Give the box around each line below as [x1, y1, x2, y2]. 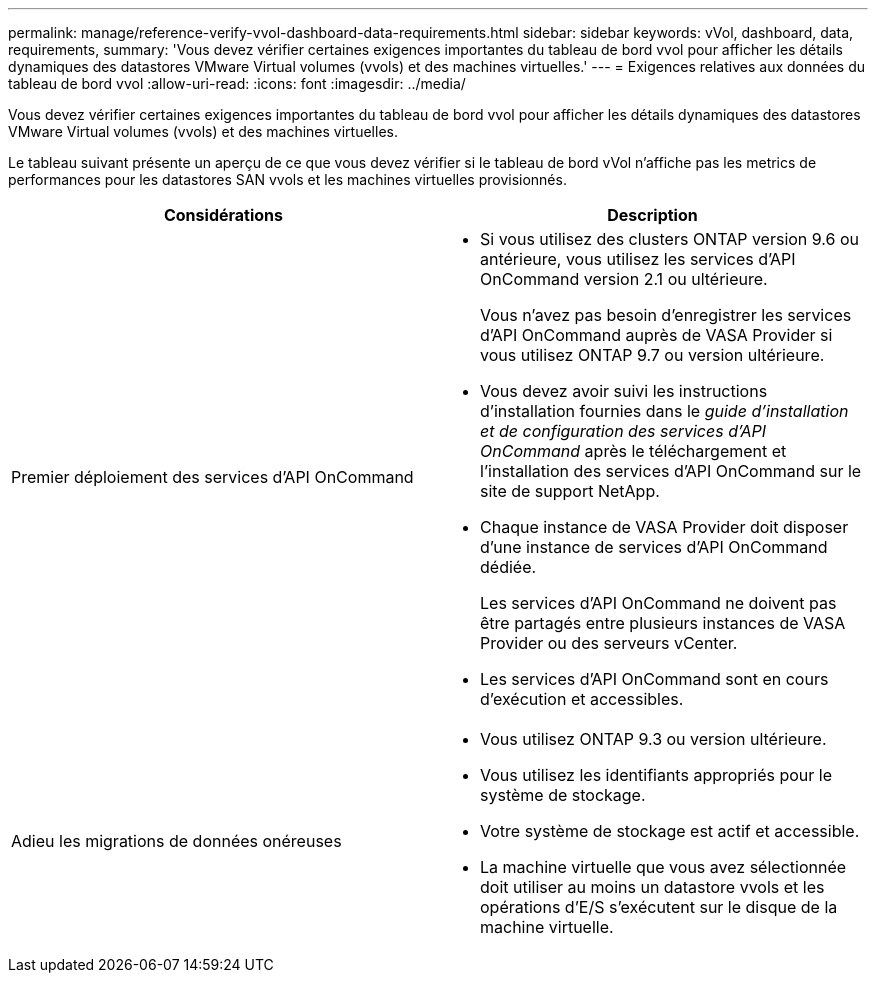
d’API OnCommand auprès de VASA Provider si [480, 325, 833, 345]
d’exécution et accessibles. [480, 689, 684, 709]
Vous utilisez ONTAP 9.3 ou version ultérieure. [480, 729, 827, 749]
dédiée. [480, 557, 537, 577]
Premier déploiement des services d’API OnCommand [11, 467, 414, 487]
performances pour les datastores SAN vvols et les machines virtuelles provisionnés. [8, 171, 567, 188]
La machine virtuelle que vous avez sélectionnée [480, 857, 847, 877]
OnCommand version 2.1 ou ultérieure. [480, 269, 768, 289]
